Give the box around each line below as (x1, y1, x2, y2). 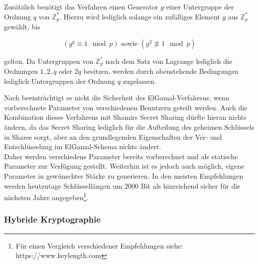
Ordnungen (4, 66, 38, 76)
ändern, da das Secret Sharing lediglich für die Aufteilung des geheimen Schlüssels (4, 122, 255, 132)
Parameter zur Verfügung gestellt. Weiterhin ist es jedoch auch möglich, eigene (4, 161, 245, 171)
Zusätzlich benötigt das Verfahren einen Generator (4, 1, 158, 11)
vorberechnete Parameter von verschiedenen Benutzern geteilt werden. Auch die (4, 102, 248, 112)
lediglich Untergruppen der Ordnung (4, 75, 116, 86)
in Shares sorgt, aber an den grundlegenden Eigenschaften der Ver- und (4, 131, 222, 142)
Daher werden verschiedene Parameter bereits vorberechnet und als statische (4, 151, 238, 161)
